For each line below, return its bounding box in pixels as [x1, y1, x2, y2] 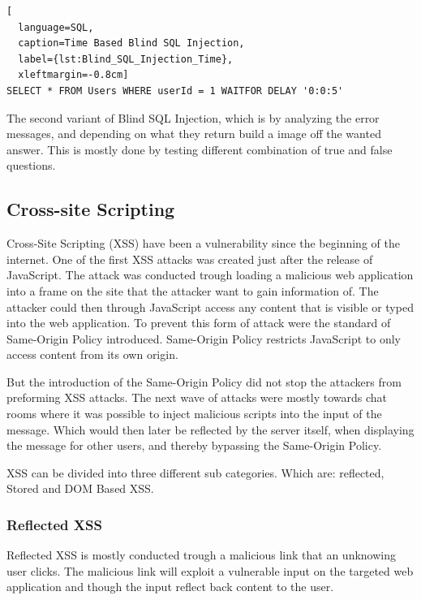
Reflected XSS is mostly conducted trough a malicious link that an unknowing [6, 546, 396, 563]
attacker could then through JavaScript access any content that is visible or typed [6, 298, 414, 315]
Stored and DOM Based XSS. [6, 480, 154, 497]
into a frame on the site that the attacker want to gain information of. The [6, 282, 379, 299]
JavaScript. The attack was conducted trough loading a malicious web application [6, 266, 414, 283]
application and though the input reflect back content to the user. [6, 578, 334, 595]
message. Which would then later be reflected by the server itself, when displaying [6, 421, 415, 438]
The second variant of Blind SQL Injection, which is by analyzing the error [6, 109, 380, 126]
